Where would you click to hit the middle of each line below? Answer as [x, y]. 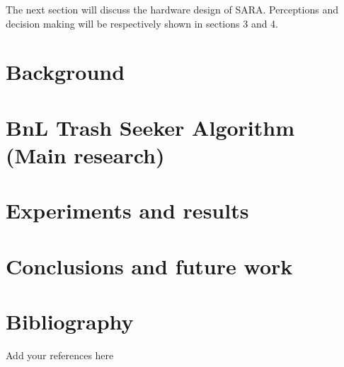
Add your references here [60, 355]
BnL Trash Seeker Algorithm [150, 127]
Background [65, 72]
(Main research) [85, 155]
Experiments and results [127, 210]
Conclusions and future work [149, 266]
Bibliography [70, 321]
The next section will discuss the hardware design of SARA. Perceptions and [172, 9]
